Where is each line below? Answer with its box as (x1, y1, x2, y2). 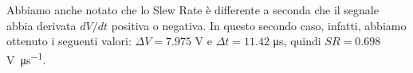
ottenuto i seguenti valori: (6, 33, 132, 49)
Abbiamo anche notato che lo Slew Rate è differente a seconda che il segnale (6, 2, 379, 17)
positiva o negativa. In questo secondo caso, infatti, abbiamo (111, 17, 407, 33)
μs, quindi (273, 33, 321, 49)
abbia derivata (6, 17, 77, 33)
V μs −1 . (6, 48, 46, 67)
